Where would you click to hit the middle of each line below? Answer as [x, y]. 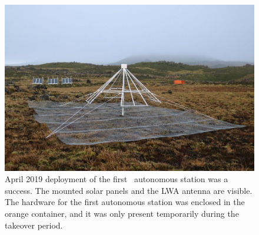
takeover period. [34, 225]
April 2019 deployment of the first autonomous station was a [117, 179]
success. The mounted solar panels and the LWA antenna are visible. [129, 190]
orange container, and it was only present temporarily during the [122, 214]
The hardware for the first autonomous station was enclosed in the [125, 202]
